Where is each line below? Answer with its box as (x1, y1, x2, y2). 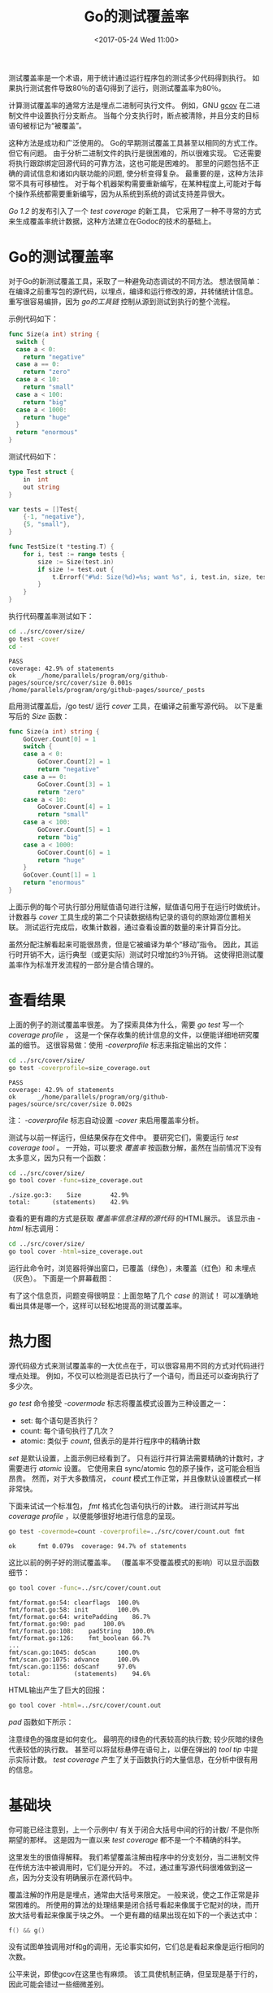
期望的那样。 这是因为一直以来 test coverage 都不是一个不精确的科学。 (8, 1834, 246, 1844)
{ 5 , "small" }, (23, 520, 71, 529)
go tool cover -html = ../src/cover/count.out (8, 1701, 162, 1709)
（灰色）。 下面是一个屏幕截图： (8, 1273, 114, 1283)
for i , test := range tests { (23, 550, 126, 558)
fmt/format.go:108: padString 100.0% (8, 1627, 154, 1635)
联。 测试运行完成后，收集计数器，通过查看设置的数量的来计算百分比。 (8, 922, 245, 932)
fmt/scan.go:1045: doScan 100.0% (8, 1648, 140, 1656)
